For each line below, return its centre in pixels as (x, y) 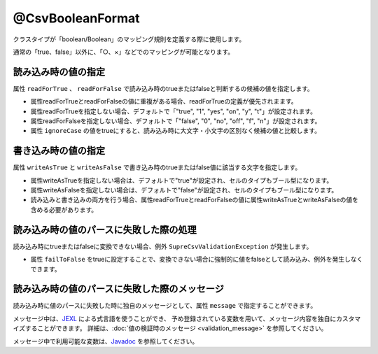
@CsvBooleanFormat (76, 18)
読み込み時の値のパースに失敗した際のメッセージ (118, 289)
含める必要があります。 (64, 209)
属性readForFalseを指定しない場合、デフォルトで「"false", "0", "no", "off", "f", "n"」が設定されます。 (176, 121)
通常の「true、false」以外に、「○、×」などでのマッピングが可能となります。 (124, 52)
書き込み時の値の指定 (59, 151)
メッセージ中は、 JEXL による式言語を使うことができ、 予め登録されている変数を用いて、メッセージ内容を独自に (175, 318)
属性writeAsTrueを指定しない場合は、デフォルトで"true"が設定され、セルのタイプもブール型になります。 (182, 180)
